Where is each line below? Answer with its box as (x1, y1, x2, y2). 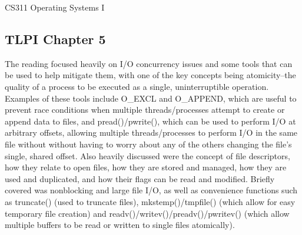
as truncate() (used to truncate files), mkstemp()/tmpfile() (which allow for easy (5, 195, 296, 207)
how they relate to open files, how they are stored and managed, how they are (5, 161, 287, 173)
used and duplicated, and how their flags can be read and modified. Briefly (5, 172, 275, 184)
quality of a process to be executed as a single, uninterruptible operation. (5, 80, 269, 92)
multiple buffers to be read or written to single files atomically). (5, 219, 235, 231)
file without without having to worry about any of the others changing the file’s (5, 137, 292, 150)
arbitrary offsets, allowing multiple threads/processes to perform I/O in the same (5, 126, 298, 139)
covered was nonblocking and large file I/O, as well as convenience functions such (5, 184, 298, 196)
